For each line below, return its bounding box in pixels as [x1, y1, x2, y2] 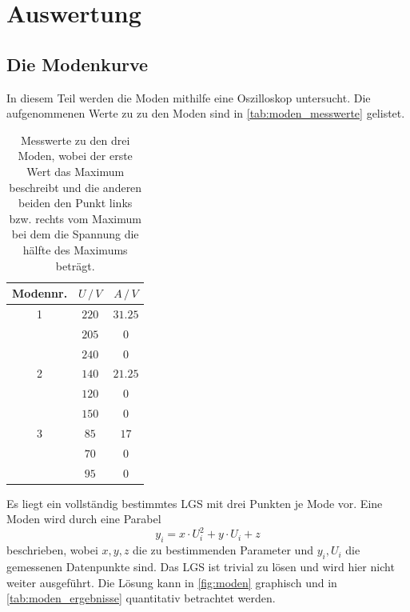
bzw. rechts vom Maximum [9, 210, 141, 226]
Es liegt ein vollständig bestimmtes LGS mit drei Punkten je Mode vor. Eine [6, 494, 383, 511]
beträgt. [55, 257, 95, 274]
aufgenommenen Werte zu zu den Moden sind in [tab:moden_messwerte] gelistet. [6, 105, 405, 122]
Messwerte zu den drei [21, 131, 130, 148]
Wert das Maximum [26, 162, 125, 179]
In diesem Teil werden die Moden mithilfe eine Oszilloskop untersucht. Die [6, 89, 371, 106]
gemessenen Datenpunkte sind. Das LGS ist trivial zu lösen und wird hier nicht [6, 558, 395, 575]
